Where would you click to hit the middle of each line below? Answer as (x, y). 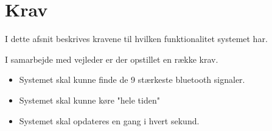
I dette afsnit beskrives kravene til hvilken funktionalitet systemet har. (136, 39)
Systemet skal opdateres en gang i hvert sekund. (109, 120)
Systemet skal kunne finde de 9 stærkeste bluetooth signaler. (132, 80)
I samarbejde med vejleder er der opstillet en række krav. (112, 59)
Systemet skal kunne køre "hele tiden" (89, 100)
